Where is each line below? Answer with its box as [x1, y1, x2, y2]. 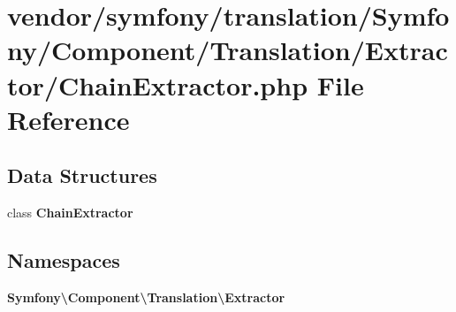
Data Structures [7, 162, 157, 189]
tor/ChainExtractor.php [7, 66, 308, 103]
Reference [7, 101, 130, 137]
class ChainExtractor [7, 203, 133, 222]
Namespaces [7, 247, 120, 274]
